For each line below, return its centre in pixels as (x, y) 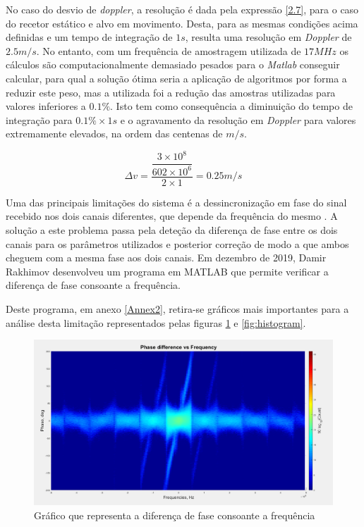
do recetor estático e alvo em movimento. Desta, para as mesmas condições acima (182, 23)
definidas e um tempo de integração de (89, 37)
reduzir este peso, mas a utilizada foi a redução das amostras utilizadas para (171, 92)
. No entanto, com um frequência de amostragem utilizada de (169, 50)
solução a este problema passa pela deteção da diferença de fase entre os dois (172, 230)
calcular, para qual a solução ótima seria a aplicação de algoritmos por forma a (176, 78)
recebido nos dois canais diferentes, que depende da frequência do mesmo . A (172, 216)
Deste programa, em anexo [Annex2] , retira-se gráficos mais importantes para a (177, 309)
